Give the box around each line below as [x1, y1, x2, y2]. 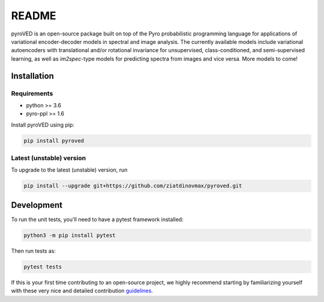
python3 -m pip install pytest [23, 232, 116, 238]
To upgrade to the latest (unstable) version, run [11, 166, 128, 174]
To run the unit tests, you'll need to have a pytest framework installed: [11, 216, 184, 223]
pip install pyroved [23, 137, 84, 144]
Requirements [11, 89, 53, 97]
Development [11, 200, 63, 210]
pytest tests [23, 263, 62, 270]
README [11, 9, 56, 22]
